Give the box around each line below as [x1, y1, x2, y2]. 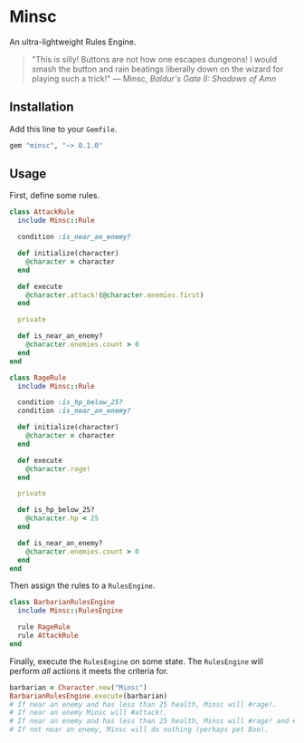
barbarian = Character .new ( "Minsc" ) [9, 682, 147, 692]
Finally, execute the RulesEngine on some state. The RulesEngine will [9, 655, 264, 667]
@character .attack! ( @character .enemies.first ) [25, 290, 204, 300]
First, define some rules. [9, 190, 100, 201]
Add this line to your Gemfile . [9, 123, 118, 134]
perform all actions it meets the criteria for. [9, 665, 169, 676]
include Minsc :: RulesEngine [17, 606, 124, 615]
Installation [9, 100, 74, 115]
